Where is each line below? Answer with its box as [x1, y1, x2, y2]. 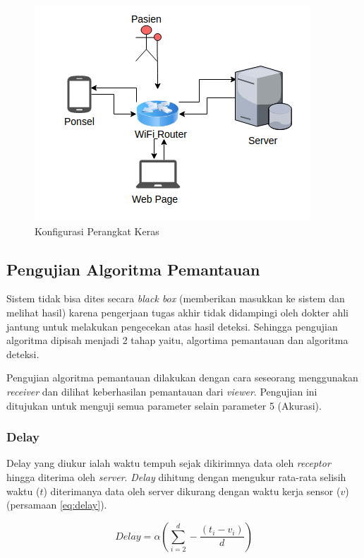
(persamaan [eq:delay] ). [6, 497, 107, 512]
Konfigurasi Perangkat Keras [35, 223, 159, 238]
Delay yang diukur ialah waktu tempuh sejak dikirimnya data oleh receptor [6, 456, 331, 470]
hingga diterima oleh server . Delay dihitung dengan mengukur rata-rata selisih [6, 469, 346, 484]
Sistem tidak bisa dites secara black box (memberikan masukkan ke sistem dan [6, 291, 345, 306]
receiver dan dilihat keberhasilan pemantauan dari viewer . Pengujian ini [6, 384, 317, 398]
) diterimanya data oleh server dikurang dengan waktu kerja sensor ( [43, 483, 341, 498]
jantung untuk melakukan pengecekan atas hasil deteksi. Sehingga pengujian [6, 319, 338, 333]
